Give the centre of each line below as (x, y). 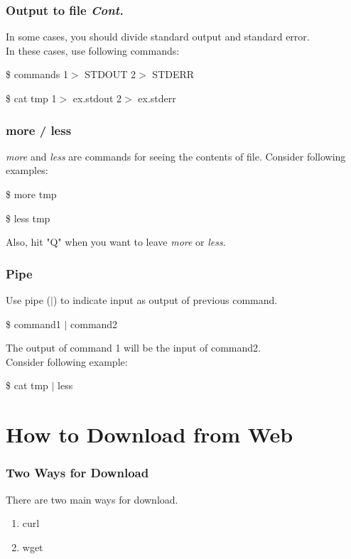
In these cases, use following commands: (93, 50)
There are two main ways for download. (92, 499)
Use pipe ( (28, 300)
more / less (39, 130)
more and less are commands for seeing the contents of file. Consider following (176, 156)
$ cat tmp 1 (31, 98)
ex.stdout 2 (97, 98)
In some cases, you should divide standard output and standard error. (158, 37)
